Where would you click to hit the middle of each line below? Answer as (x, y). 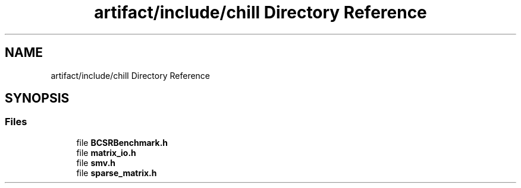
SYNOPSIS (37, 98)
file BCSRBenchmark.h (122, 142)
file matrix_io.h (106, 152)
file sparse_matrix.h (117, 173)
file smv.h (96, 162)
